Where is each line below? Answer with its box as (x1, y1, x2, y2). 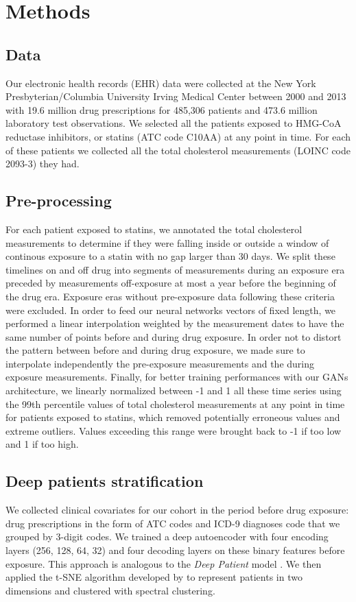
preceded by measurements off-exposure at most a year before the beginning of (5, 276, 336, 290)
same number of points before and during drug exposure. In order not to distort (5, 329, 342, 344)
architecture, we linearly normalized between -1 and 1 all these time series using (5, 383, 342, 398)
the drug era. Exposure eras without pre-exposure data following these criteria (5, 289, 335, 303)
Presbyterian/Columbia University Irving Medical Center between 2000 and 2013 (5, 89, 346, 104)
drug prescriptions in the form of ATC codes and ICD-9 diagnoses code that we (5, 516, 340, 530)
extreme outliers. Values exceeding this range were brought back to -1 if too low (5, 423, 342, 437)
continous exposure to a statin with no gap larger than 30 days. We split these (5, 249, 335, 263)
